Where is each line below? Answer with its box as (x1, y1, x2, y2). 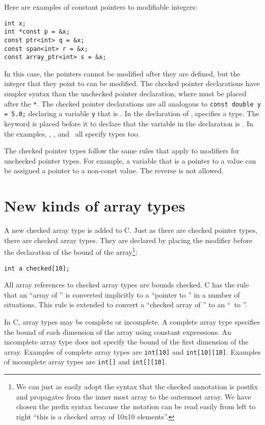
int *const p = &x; (4, 28, 70, 36)
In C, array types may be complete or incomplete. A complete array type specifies (4, 316, 260, 327)
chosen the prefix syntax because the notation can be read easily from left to (16, 401, 256, 412)
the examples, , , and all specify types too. (4, 128, 140, 139)
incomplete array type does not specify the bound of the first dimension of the (4, 336, 249, 347)
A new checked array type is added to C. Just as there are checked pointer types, (4, 225, 258, 235)
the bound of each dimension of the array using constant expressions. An (4, 326, 231, 337)
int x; (4, 19, 26, 27)
